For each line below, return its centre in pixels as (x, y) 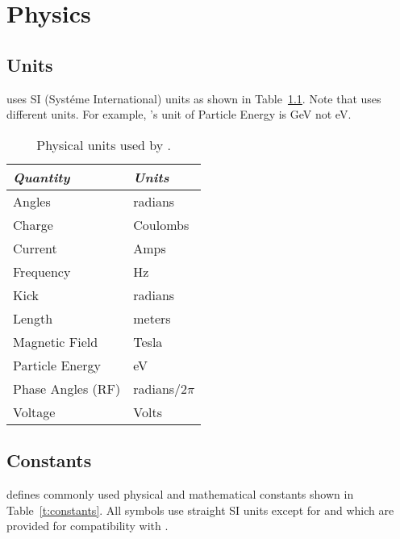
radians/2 (160, 388)
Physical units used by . (104, 144)
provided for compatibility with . (87, 526)
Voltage (34, 412)
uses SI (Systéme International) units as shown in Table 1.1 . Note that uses (194, 98)
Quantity (42, 177)
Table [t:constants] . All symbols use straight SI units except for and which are (200, 510)
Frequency (42, 271)
